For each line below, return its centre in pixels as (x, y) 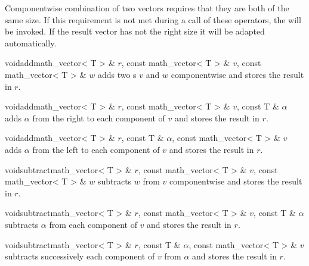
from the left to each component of (96, 149)
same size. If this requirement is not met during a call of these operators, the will (153, 19)
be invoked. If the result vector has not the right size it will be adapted (135, 31)
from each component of (93, 224)
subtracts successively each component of (80, 256)
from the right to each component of (99, 118)
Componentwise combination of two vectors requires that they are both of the (147, 8)
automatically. (31, 43)
